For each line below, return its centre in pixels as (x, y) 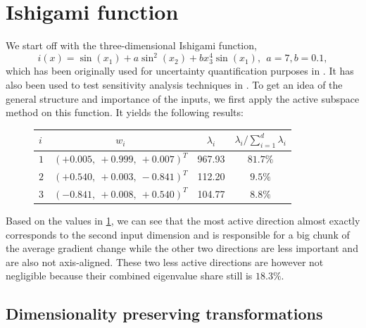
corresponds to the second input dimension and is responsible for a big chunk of (178, 234)
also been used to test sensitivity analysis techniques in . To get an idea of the (174, 84)
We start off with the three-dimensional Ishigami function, (131, 45)
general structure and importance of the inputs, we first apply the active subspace (183, 98)
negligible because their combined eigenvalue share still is (129, 276)
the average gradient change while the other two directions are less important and (182, 248)
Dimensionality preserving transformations (164, 314)
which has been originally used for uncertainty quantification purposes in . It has (180, 71)
